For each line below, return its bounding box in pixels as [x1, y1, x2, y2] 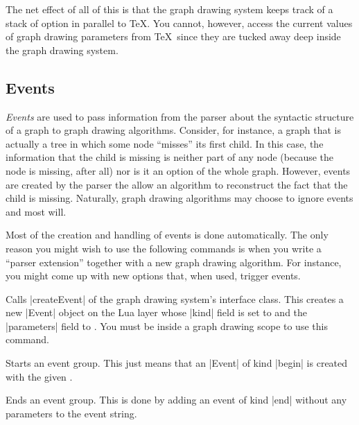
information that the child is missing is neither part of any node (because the [6, 150, 334, 164]
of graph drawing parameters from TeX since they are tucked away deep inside [6, 29, 341, 44]
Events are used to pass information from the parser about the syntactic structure [6, 109, 354, 123]
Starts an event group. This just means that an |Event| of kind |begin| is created [6, 356, 348, 370]
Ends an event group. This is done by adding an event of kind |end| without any [6, 392, 347, 407]
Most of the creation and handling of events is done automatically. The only [6, 227, 329, 242]
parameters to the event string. [6, 406, 137, 420]
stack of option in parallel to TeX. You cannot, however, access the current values [6, 15, 353, 30]
